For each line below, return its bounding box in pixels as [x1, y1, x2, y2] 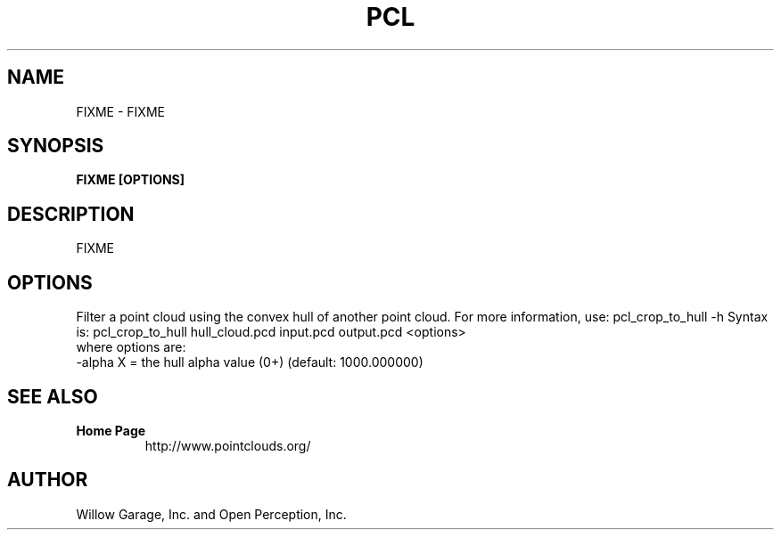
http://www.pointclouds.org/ [144, 437, 311, 453]
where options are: [76, 339, 186, 355]
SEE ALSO [7, 385, 98, 408]
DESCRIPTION [7, 202, 135, 225]
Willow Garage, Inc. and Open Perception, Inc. [76, 506, 347, 522]
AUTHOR [7, 468, 88, 492]
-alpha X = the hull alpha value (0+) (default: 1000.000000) [76, 354, 423, 370]
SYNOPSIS [7, 134, 104, 158]
